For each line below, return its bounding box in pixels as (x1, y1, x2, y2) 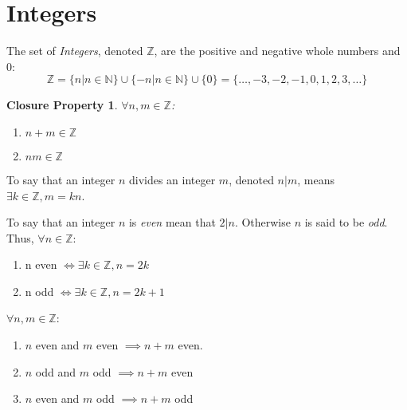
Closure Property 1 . (6, 97, 118, 113)
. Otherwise (234, 214, 291, 231)
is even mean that (128, 214, 216, 231)
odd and (35, 363, 76, 380)
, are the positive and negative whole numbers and (154, 42, 401, 59)
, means (297, 171, 335, 187)
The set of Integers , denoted (6, 42, 143, 59)
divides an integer (128, 171, 216, 187)
